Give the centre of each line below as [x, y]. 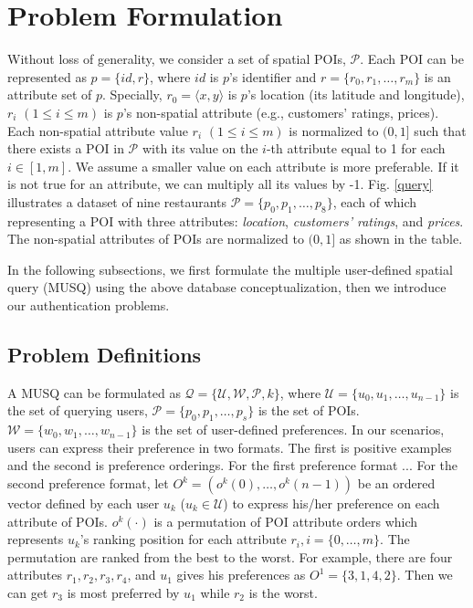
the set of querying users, [78, 410]
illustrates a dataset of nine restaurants [117, 201]
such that [440, 130]
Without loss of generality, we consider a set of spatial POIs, [177, 59]
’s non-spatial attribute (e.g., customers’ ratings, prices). [281, 112]
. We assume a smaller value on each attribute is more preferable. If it [263, 166]
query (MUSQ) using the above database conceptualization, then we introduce [227, 287]
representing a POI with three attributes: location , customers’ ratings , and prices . [236, 220]
